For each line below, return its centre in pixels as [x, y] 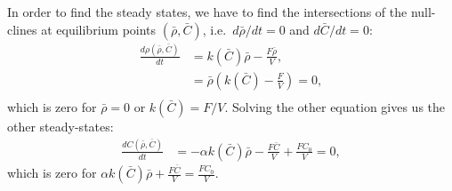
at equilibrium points [99, 29]
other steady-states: [61, 126]
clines [22, 29]
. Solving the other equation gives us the [335, 107]
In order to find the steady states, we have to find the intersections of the [207, 12]
